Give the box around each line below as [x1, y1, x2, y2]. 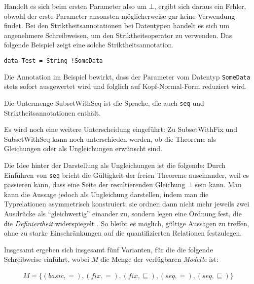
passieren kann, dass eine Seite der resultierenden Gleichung [4, 179, 185, 190]
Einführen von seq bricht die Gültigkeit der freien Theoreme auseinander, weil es [4, 169, 249, 180]
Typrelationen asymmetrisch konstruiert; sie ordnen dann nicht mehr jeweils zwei [4, 199, 250, 209]
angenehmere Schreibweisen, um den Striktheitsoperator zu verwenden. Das [4, 30, 232, 40]
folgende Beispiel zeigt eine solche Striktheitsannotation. [4, 40, 174, 50]
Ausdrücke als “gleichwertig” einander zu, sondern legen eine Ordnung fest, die [4, 208, 242, 218]
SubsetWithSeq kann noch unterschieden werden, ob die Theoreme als [4, 133, 216, 144]
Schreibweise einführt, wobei [4, 254, 89, 264]
